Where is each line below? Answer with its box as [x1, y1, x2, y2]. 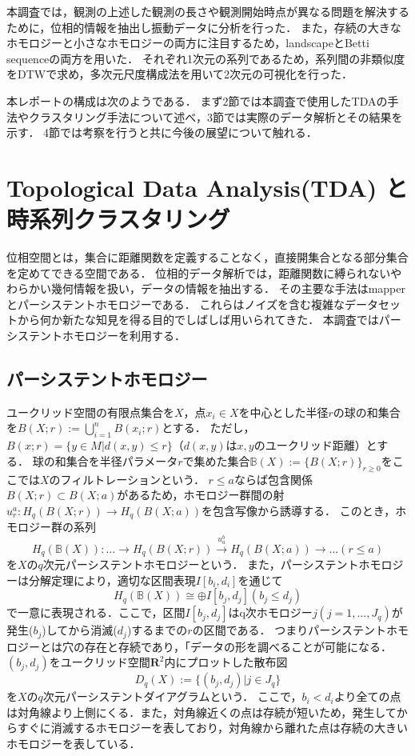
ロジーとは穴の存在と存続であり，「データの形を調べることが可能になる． [6, 638, 392, 654]
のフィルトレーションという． [49, 470, 205, 487]
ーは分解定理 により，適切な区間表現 [6, 571, 196, 588]
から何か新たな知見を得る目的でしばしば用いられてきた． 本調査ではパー [17, 311, 401, 328]
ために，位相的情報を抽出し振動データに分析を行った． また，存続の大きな [6, 18, 401, 35]
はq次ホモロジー [228, 604, 313, 621]
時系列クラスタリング [6, 202, 230, 235]
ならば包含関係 [233, 470, 313, 487]
